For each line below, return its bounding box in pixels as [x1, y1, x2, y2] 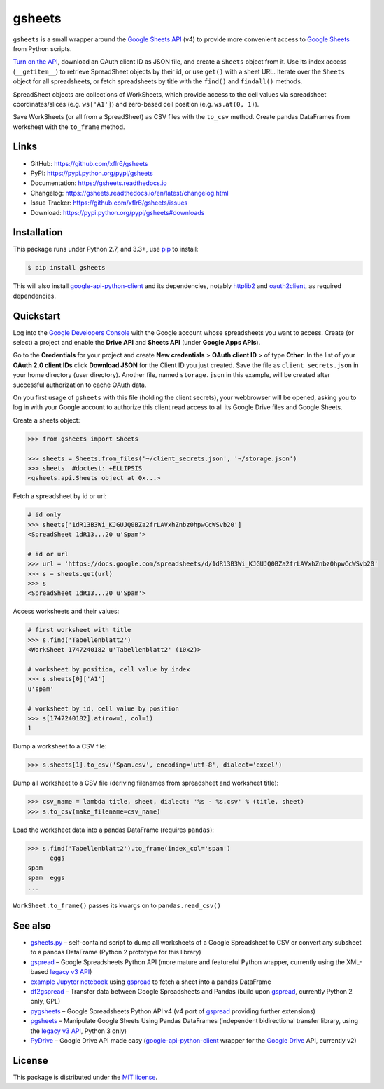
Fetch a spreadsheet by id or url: [13, 492, 107, 500]
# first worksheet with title [27, 626, 131, 634]
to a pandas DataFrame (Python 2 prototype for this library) [30, 948, 202, 957]
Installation [13, 226, 63, 238]
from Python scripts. [13, 44, 72, 53]
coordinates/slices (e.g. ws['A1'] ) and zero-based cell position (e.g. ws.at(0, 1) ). [13, 100, 259, 108]
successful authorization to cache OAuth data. [13, 381, 147, 389]
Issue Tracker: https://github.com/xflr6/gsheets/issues [30, 198, 188, 207]
